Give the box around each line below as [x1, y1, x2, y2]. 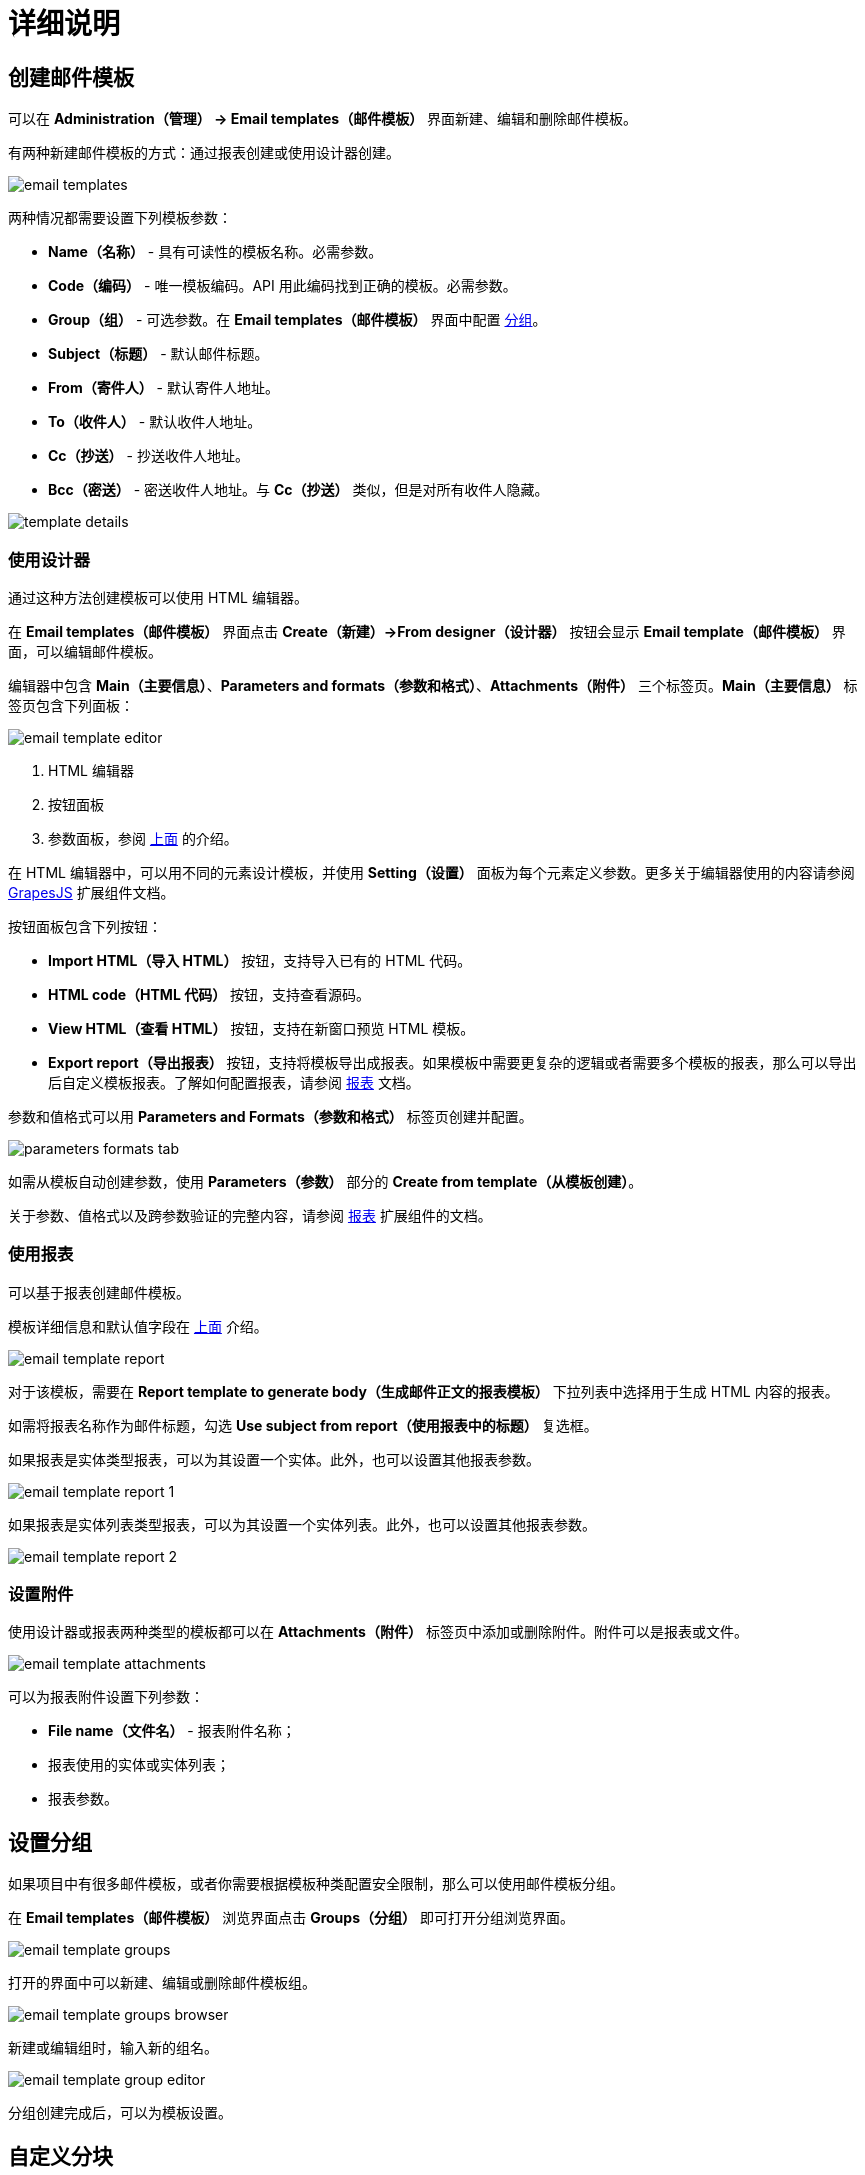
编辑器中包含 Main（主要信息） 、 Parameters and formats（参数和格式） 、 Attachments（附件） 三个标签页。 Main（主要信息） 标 [8, 676, 858, 694]
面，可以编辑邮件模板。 [8, 642, 162, 660]
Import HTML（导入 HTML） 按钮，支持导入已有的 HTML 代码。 [48, 951, 472, 969]
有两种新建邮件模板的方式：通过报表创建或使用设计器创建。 [8, 144, 400, 162]
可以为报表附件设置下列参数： [8, 1688, 204, 1706]
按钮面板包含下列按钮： [8, 917, 162, 935]
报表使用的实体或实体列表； [48, 1756, 230, 1774]
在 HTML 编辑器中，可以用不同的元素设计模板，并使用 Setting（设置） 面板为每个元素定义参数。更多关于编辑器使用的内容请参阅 [8, 863, 855, 881]
